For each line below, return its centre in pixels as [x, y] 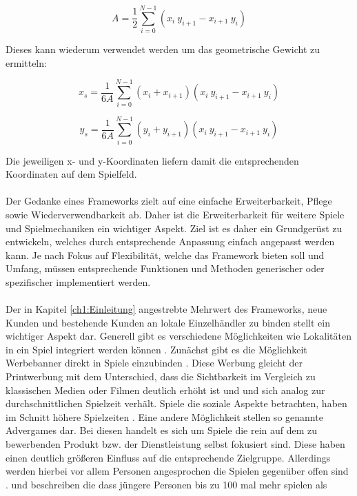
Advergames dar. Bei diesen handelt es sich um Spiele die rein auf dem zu [162, 430]
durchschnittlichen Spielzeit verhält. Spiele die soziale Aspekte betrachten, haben [176, 403]
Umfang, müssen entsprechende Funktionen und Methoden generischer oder [165, 268]
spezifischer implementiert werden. [78, 281]
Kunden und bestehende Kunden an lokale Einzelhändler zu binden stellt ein [168, 322]
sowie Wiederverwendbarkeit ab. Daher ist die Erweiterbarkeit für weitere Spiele [175, 214]
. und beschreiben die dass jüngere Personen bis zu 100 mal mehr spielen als [166, 484]
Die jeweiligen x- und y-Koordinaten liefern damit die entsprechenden [152, 160]
